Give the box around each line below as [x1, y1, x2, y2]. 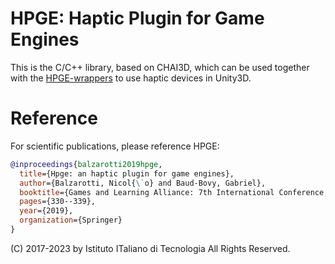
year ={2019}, [19, 206, 74, 216]
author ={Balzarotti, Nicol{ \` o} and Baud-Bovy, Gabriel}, [19, 178, 267, 188]
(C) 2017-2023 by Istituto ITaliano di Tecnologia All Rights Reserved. [10, 242, 291, 254]
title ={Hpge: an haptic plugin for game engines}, [19, 168, 235, 179]
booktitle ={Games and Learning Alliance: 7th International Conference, [19, 187, 329, 197]
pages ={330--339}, [19, 197, 97, 207]
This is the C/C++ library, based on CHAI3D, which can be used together [10, 61, 310, 73]
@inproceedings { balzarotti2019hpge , [10, 159, 163, 169]
